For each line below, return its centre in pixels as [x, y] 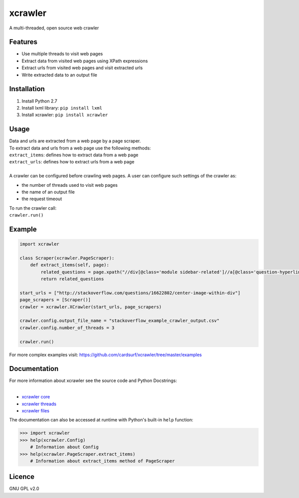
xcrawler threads [39, 404]
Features [23, 42]
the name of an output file [48, 192]
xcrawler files [36, 411]
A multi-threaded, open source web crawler [54, 28]
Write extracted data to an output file [59, 75]
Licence [22, 477]
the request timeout [42, 199]
